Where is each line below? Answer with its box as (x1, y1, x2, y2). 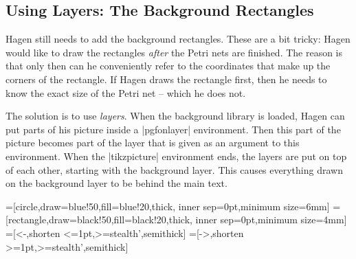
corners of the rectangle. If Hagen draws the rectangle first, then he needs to (5, 71, 327, 86)
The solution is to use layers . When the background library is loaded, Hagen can (5, 109, 345, 123)
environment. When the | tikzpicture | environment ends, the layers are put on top (5, 148, 347, 163)
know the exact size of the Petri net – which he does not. (5, 85, 246, 100)
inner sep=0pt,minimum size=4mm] (195, 212, 347, 227)
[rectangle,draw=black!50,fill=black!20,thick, (5, 212, 192, 227)
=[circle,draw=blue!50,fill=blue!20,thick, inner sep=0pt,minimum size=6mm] (5, 199, 330, 213)
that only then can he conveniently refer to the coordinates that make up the (5, 58, 331, 73)
